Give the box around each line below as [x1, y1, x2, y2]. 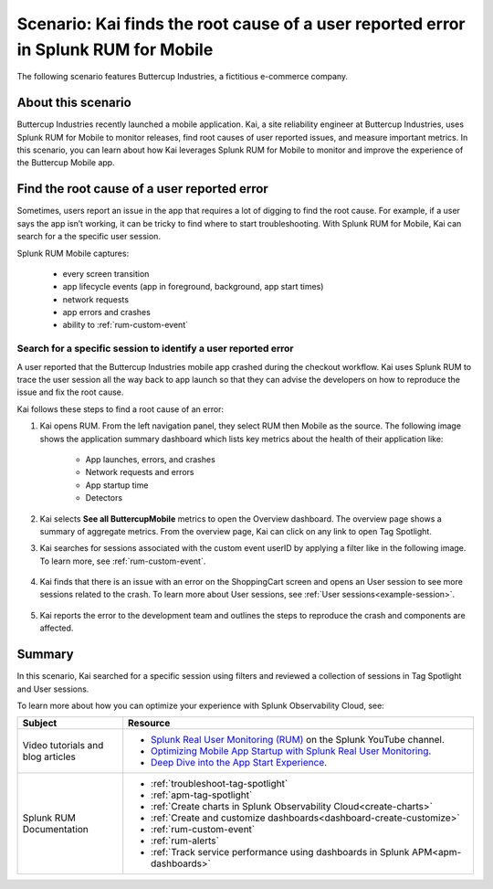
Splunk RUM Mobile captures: [16, 248, 130, 259]
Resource [128, 717, 171, 730]
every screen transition [62, 268, 150, 279]
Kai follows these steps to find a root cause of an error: [16, 403, 224, 415]
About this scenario [16, 95, 131, 111]
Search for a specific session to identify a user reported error [16, 343, 294, 355]
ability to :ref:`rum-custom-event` [62, 320, 189, 331]
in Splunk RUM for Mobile [16, 39, 214, 59]
